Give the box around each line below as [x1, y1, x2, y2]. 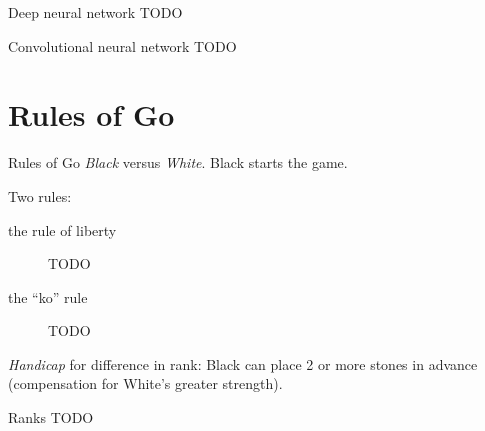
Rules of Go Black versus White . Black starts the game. [8, 152, 348, 173]
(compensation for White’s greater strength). [8, 373, 283, 394]
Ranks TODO [8, 407, 94, 428]
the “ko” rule [8, 286, 88, 307]
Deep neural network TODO [8, 2, 183, 22]
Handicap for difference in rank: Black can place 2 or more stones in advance [8, 353, 478, 374]
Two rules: [8, 185, 72, 206]
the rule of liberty [8, 219, 117, 240]
